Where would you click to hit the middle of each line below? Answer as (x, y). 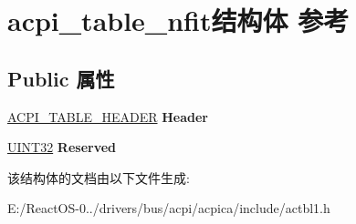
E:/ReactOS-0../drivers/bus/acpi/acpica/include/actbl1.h (169, 208)
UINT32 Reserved (62, 147)
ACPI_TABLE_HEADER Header (108, 116)
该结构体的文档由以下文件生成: (99, 177)
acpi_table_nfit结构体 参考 (178, 20)
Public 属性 (61, 78)
